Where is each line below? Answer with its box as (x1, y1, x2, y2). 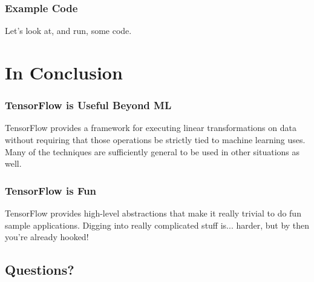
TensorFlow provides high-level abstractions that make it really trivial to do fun (5, 207, 301, 219)
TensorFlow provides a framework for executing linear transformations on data (5, 121, 296, 134)
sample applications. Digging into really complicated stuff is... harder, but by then (5, 218, 310, 231)
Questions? (5, 260, 74, 279)
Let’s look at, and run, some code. (5, 24, 132, 37)
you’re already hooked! (5, 230, 89, 243)
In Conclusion (5, 60, 123, 84)
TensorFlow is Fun (5, 183, 97, 198)
